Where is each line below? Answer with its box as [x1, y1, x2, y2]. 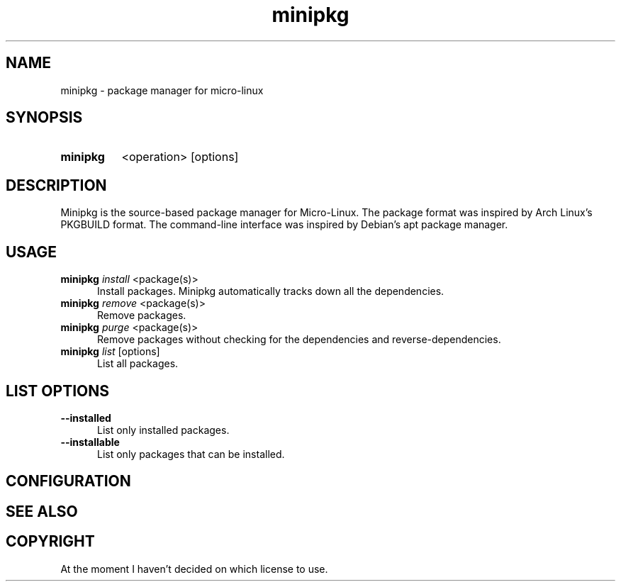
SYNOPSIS [6, 108, 83, 127]
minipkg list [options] [60, 345, 160, 358]
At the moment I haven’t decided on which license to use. [60, 562, 328, 575]
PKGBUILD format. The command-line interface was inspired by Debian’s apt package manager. [60, 218, 508, 231]
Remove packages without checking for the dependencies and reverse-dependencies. [97, 333, 501, 346]
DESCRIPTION [6, 176, 107, 194]
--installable [60, 435, 120, 448]
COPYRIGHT [6, 532, 95, 551]
